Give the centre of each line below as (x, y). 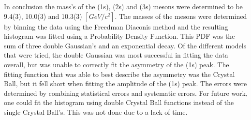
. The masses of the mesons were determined (181, 16)
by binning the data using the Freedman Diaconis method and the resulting (116, 26)
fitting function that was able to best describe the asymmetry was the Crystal (119, 74)
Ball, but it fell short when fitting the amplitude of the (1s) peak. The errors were (125, 83)
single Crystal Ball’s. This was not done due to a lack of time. (96, 112)
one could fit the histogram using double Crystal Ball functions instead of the (119, 102)
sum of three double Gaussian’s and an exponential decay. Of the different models (125, 45)
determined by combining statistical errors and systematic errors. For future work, (126, 93)
